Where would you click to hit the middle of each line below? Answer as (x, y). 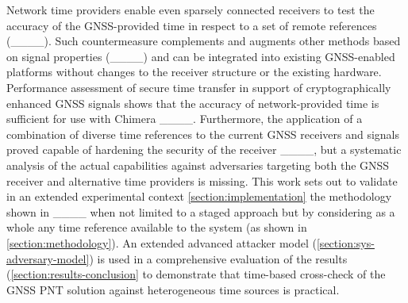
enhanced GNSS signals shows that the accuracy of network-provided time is (193, 103)
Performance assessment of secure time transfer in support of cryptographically (199, 87)
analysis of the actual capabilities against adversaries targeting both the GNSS (198, 165)
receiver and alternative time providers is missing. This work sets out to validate (202, 180)
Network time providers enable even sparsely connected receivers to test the (191, 10)
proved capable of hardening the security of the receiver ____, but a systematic (204, 150)
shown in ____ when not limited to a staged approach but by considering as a (201, 211)
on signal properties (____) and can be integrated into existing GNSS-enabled (201, 56)
